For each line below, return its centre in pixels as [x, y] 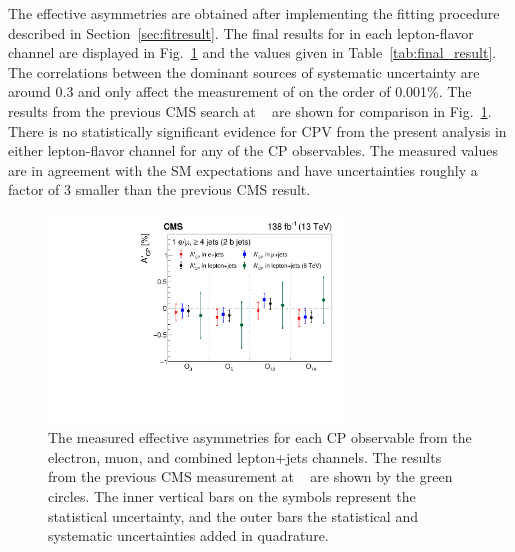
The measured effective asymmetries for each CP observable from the [260, 437]
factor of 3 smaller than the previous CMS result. [159, 189]
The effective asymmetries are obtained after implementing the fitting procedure [254, 13]
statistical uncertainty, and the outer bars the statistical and [233, 515]
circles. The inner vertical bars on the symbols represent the [232, 496]
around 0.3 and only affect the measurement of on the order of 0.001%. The [240, 91]
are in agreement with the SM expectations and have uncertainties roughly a [243, 169]
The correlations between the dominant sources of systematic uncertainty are [244, 71]
